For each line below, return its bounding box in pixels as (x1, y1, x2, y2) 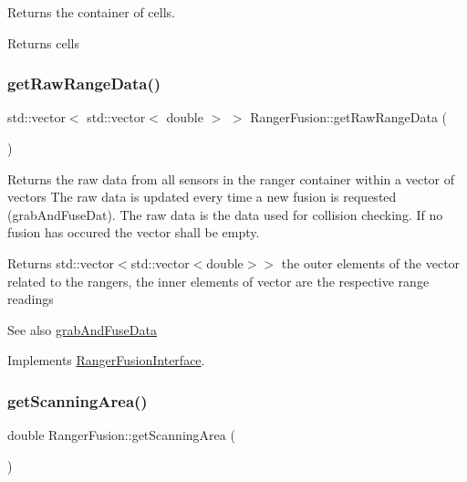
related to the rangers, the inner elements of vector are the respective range (7, 271, 430, 290)
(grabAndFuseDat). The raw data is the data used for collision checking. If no (7, 204, 443, 224)
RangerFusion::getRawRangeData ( (250, 108, 447, 127)
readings (7, 289, 54, 309)
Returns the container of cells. (7, 3, 175, 21)
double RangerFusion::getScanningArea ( (7, 425, 235, 445)
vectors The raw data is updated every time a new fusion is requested (7, 187, 397, 206)
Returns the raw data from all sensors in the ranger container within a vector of (7, 169, 455, 188)
